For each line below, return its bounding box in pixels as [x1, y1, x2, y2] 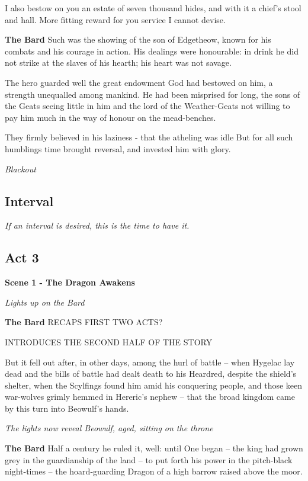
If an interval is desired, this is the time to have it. [5, 219, 190, 232]
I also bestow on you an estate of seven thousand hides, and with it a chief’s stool [5, 2, 301, 14]
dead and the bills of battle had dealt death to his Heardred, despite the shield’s [5, 367, 297, 380]
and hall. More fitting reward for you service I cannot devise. [5, 13, 226, 25]
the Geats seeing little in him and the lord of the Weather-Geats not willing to [5, 100, 290, 112]
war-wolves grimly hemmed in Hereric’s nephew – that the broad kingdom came [5, 390, 295, 403]
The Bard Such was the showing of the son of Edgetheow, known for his [5, 33, 271, 46]
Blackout [5, 162, 36, 175]
